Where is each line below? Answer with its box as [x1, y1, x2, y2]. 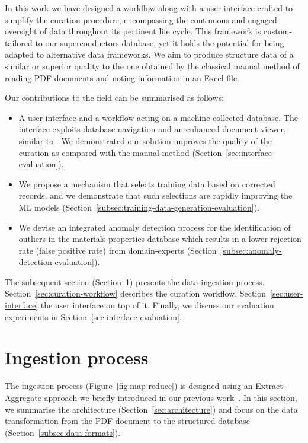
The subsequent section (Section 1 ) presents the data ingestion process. [5, 275, 265, 288]
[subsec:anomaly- [220, 244, 282, 256]
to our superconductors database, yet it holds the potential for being [35, 36, 284, 49]
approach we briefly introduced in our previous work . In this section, [44, 391, 297, 403]
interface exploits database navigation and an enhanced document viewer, [18, 123, 286, 135]
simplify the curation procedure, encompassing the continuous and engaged [5, 13, 277, 26]
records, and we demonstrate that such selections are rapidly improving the [18, 189, 293, 202]
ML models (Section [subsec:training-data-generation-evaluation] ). [18, 200, 259, 213]
